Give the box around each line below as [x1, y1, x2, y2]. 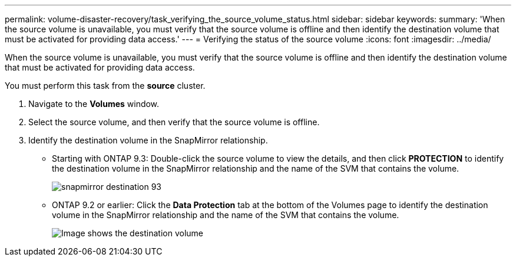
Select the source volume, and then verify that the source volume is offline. [28, 117, 320, 127]
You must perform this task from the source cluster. [5, 81, 206, 91]
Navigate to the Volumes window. [28, 99, 160, 109]
